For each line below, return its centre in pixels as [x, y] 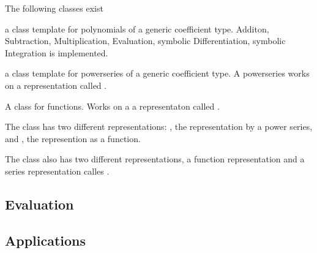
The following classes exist [54, 8]
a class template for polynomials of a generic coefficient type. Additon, [137, 28]
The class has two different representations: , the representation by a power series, [159, 126]
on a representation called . [56, 85]
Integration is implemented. [57, 52]
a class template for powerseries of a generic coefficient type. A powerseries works [157, 73]
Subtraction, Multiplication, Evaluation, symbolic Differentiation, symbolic [145, 41]
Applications [46, 240]
